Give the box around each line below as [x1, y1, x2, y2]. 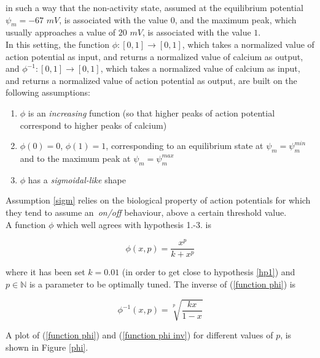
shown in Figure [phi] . [6, 340, 88, 353]
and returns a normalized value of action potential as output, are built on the [6, 74, 297, 86]
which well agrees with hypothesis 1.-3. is [57, 218, 211, 230]
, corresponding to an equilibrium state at [106, 139, 263, 152]
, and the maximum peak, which [174, 13, 297, 26]
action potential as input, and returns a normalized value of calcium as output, [6, 50, 303, 63]
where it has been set [6, 265, 85, 278]
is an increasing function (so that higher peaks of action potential [28, 106, 275, 119]
